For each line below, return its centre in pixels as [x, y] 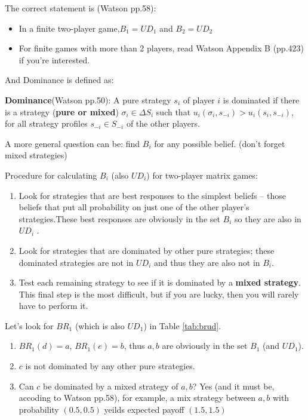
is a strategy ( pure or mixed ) [62, 111]
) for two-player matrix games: [202, 175]
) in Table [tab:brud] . [182, 325]
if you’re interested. [54, 59]
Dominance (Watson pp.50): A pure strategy [88, 99]
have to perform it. [53, 306]
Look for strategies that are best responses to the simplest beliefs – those [152, 195]
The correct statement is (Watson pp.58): [81, 8]
